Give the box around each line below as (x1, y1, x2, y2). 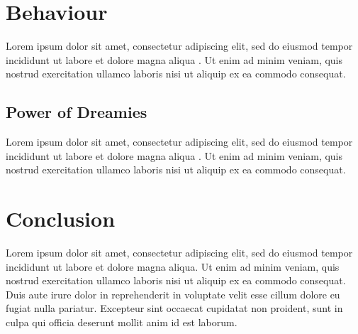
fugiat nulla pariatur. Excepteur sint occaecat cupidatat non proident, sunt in (6, 301, 343, 316)
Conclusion (6, 204, 116, 233)
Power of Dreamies (6, 101, 147, 123)
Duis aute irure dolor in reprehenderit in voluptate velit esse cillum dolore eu (6, 286, 340, 301)
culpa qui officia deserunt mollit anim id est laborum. (6, 314, 237, 329)
